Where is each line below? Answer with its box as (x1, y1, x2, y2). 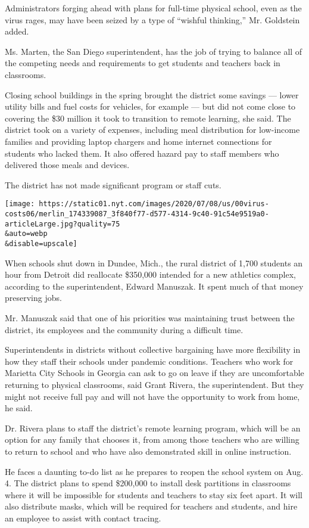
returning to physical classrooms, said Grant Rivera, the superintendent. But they (5, 378, 304, 390)
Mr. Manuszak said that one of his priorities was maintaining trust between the (5, 311, 295, 324)
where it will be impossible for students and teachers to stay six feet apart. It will (5, 488, 302, 501)
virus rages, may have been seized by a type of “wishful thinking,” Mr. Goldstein (5, 13, 300, 26)
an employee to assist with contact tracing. (5, 511, 161, 524)
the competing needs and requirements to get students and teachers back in (5, 57, 280, 69)
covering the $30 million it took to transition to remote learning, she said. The (5, 111, 291, 124)
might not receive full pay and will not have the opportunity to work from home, (5, 390, 300, 402)
